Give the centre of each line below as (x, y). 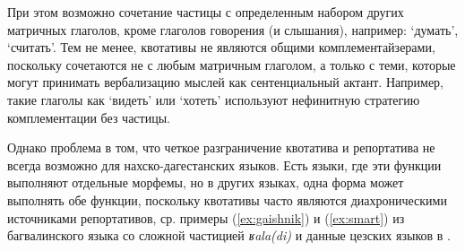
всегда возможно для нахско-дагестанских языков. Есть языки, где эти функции (224, 164)
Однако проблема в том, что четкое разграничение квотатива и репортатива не (221, 147)
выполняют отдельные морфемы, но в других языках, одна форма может (206, 182)
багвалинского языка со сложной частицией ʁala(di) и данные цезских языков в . (229, 235)
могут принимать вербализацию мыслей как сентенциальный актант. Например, (226, 82)
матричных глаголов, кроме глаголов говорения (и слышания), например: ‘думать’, (233, 29)
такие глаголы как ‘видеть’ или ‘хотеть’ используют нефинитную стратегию (214, 99)
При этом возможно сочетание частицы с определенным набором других (206, 12)
